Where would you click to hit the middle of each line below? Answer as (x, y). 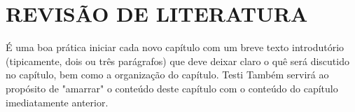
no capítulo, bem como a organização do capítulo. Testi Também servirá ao (167, 75)
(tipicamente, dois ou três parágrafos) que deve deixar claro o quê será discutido (177, 61)
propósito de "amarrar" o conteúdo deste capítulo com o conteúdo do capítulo (172, 88)
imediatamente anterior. (57, 102)
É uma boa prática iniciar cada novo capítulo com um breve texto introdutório (175, 47)
